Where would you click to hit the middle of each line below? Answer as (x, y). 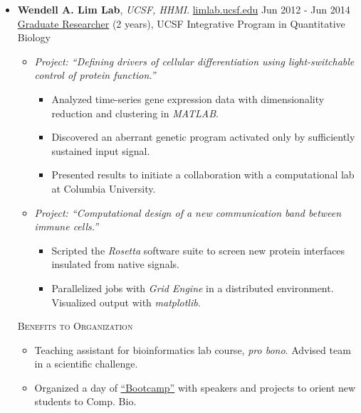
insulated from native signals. (115, 264)
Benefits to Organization (75, 326)
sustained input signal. (101, 150)
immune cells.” (67, 226)
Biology (34, 37)
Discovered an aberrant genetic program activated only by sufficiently (203, 137)
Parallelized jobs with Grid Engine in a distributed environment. (193, 288)
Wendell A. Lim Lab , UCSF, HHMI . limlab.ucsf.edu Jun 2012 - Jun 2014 (184, 9)
